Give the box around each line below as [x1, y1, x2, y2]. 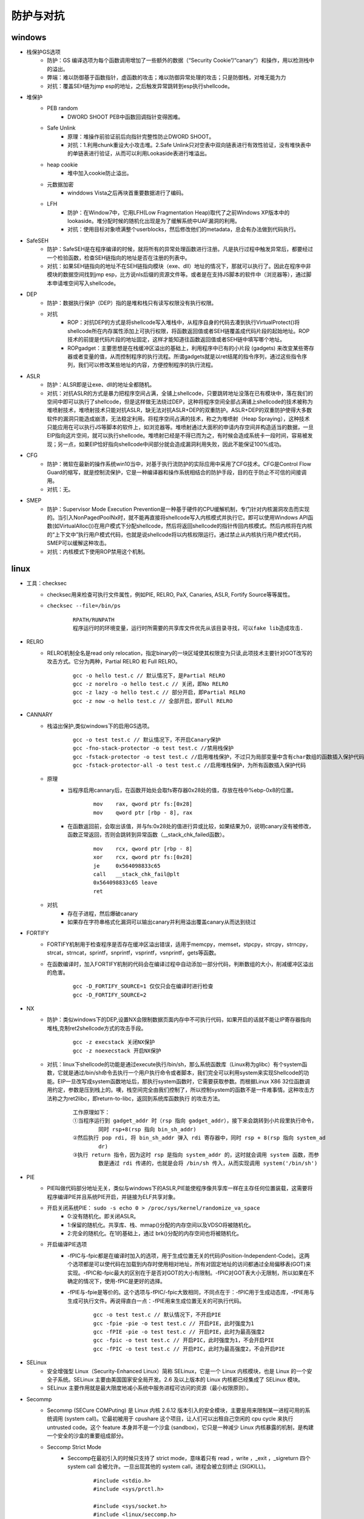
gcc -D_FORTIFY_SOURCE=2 [73, 991, 147, 998]
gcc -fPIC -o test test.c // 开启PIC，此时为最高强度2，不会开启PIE [93, 1345, 285, 1352]
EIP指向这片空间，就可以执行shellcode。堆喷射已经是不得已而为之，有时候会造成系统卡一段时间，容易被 [47, 432, 308, 439]
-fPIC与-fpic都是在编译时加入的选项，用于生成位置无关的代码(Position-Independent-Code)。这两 [67, 1252, 310, 1259]
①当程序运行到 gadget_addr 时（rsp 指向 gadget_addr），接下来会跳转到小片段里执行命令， [73, 1117, 317, 1124]
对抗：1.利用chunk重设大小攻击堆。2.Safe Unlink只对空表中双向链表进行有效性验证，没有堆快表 [67, 141, 306, 148]
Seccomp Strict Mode [47, 1443, 101, 1450]
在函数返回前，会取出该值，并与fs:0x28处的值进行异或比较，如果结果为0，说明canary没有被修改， [67, 823, 315, 830]
